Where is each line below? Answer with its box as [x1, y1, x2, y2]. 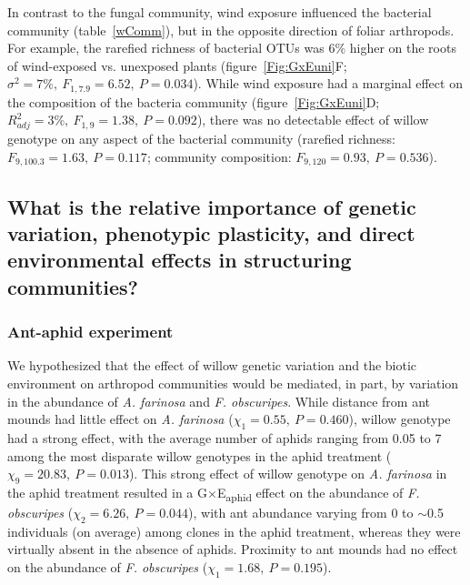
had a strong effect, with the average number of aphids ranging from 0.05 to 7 [7, 428, 442, 447]
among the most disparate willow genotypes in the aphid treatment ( [7, 446, 392, 465]
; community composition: [146, 146, 292, 166]
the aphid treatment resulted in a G [7, 482, 207, 501]
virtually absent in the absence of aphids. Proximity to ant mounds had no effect [7, 540, 458, 559]
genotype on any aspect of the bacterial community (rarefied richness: [7, 129, 395, 148]
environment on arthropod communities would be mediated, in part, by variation [7, 373, 459, 392]
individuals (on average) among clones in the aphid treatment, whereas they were [7, 521, 461, 540]
